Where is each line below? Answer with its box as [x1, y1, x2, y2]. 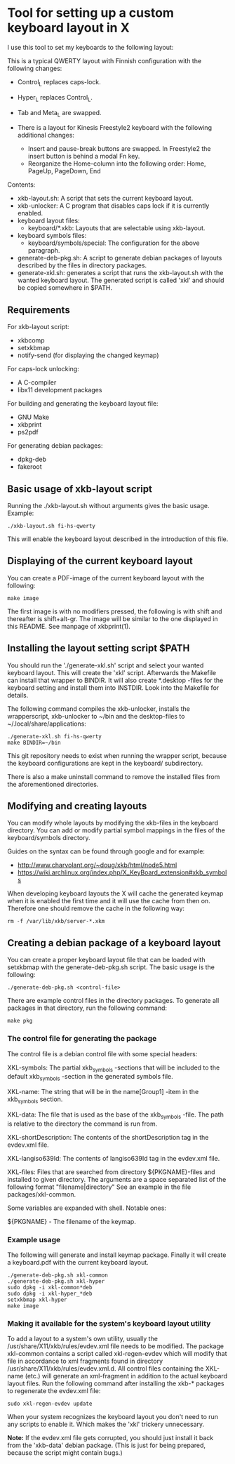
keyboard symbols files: [17, 232, 87, 240]
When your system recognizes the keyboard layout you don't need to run [7, 1413, 219, 1421]
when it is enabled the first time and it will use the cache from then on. [7, 897, 210, 905]
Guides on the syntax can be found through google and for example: [7, 847, 206, 856]
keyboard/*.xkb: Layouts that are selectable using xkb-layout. [27, 224, 206, 232]
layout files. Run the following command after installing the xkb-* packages [7, 1379, 224, 1388]
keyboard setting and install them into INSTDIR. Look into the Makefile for [7, 683, 220, 692]
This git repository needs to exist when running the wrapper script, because [7, 751, 227, 759]
